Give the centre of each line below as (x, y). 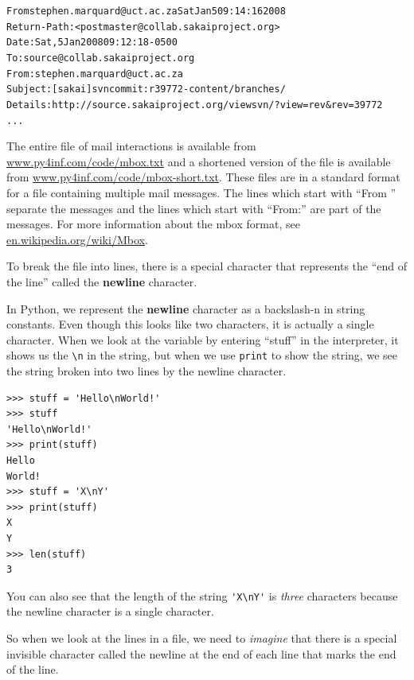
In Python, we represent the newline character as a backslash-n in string (186, 308)
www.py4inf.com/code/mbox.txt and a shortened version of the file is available (199, 161)
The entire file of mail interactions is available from (131, 146)
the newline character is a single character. (110, 611)
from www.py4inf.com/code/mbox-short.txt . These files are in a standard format (203, 177)
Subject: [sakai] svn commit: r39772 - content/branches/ (146, 89)
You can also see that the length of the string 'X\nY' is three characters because (202, 595)
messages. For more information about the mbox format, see (153, 224)
